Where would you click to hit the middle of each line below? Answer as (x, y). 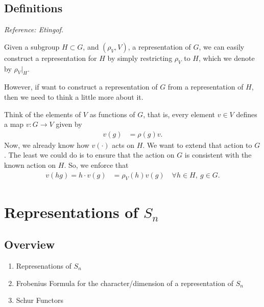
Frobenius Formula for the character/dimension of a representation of (125, 283)
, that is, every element (179, 114)
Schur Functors (40, 300)
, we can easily (222, 46)
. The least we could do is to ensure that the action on (89, 155)
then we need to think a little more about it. (74, 96)
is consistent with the (218, 155)
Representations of (71, 212)
